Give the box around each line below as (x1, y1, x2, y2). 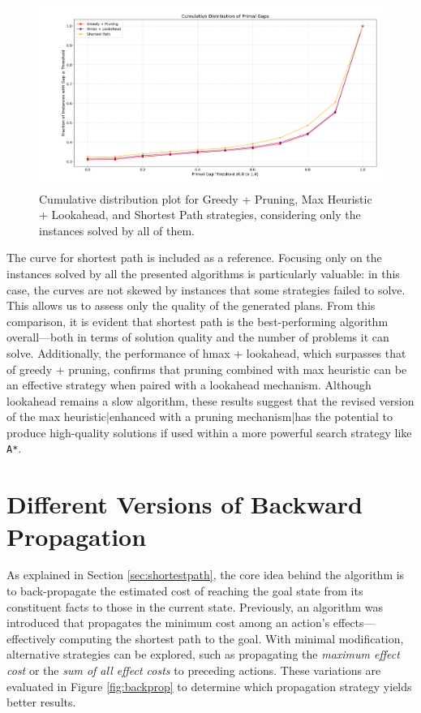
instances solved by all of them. (39, 221, 195, 238)
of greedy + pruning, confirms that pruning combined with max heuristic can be (6, 360, 407, 377)
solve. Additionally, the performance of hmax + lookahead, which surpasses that (6, 344, 406, 361)
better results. (6, 694, 76, 711)
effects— (333, 614, 376, 631)
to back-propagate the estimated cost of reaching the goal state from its (6, 582, 363, 599)
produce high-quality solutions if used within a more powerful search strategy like (6, 423, 412, 440)
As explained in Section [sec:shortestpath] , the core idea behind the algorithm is (6, 566, 405, 583)
